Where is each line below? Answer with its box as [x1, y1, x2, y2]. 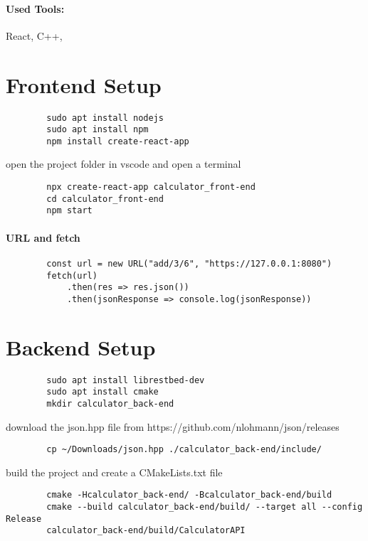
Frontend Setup [6, 70, 162, 99]
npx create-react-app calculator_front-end [46, 182, 256, 193]
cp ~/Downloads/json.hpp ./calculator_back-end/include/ [46, 444, 322, 455]
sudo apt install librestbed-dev [46, 375, 205, 385]
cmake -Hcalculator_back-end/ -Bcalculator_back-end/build [46, 490, 332, 500]
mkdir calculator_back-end [46, 398, 174, 409]
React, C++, [6, 28, 63, 43]
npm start [46, 205, 93, 216]
